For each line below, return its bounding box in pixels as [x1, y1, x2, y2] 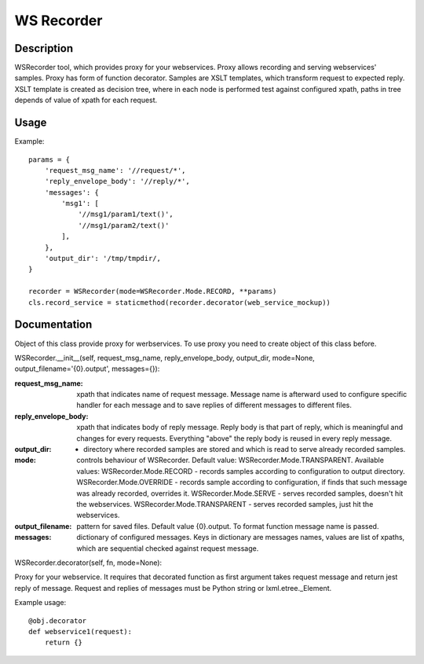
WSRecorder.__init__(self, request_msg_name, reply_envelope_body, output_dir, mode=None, [14, 353, 316, 362]
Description [14, 42, 74, 55]
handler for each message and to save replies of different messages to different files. [76, 401, 353, 410]
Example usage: [14, 598, 67, 607]
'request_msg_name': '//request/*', [44, 166, 186, 174]
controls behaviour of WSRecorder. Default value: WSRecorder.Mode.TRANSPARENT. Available [76, 456, 385, 465]
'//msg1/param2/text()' [78, 221, 170, 229]
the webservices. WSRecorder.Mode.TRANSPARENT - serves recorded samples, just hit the [76, 499, 374, 508]
